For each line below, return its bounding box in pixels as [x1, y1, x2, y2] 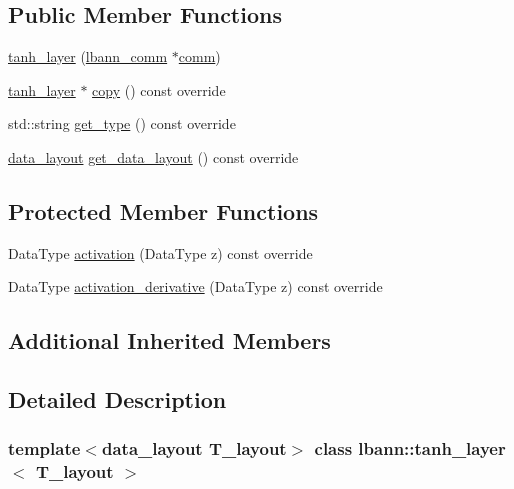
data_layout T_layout [101, 436, 287, 461]
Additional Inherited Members [8, 325, 331, 356]
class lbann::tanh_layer [314, 436, 506, 461]
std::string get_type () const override [8, 113, 236, 134]
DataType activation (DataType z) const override [8, 242, 313, 263]
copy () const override [92, 79, 226, 100]
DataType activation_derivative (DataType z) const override [8, 276, 383, 297]
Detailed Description [8, 384, 227, 415]
